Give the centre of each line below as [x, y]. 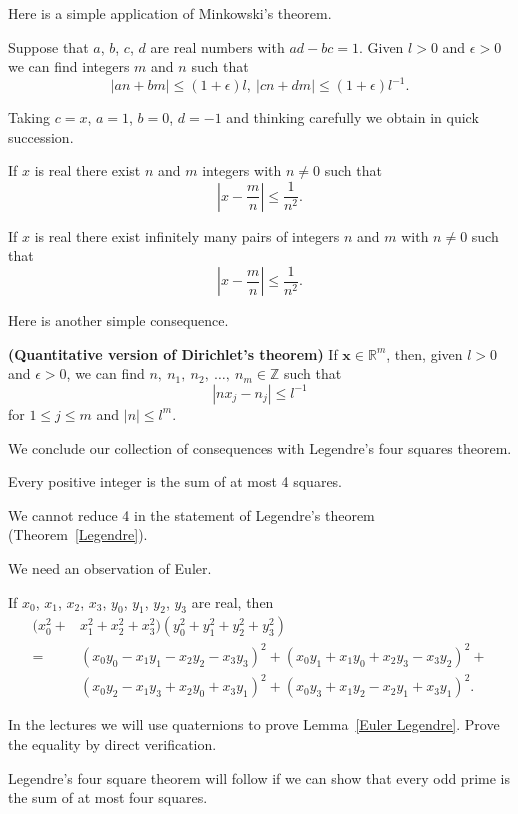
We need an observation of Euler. [110, 567]
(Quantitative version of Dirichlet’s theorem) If [173, 353]
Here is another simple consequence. [118, 320]
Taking [29, 117]
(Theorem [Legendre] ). [78, 534]
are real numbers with [217, 46]
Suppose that [48, 46]
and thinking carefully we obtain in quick [352, 117]
